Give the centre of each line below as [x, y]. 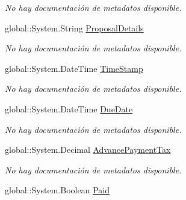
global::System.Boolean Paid [57, 190]
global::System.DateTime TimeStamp [74, 68]
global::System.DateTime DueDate [69, 108]
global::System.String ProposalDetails [74, 27]
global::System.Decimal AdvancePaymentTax [88, 150]
